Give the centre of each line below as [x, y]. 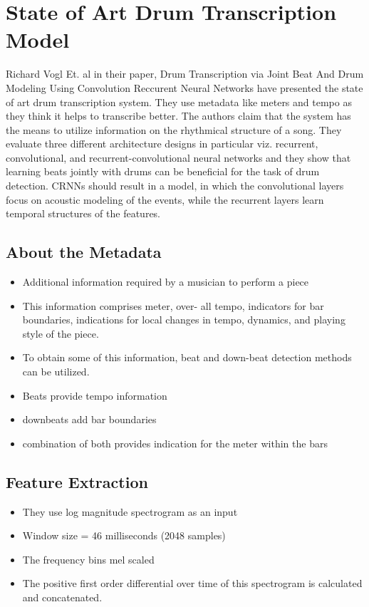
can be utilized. [56, 372]
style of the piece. [61, 333]
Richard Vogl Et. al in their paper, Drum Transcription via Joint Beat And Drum [185, 74]
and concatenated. [62, 597]
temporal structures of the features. [83, 213]
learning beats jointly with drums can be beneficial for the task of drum [163, 171]
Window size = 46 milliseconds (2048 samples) [124, 535]
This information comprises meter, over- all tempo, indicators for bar [173, 305]
